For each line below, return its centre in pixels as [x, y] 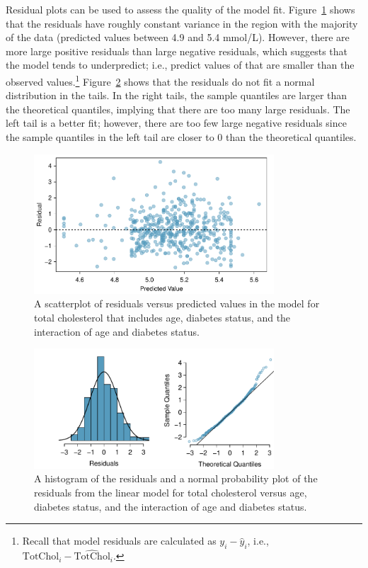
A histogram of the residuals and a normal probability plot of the [176, 478]
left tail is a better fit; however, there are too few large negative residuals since [176, 123]
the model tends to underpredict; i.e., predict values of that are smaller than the [180, 65]
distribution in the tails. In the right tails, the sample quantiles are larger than [177, 95]
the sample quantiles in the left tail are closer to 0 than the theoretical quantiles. [181, 137]
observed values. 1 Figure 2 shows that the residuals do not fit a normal [160, 80]
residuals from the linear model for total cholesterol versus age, [171, 492]
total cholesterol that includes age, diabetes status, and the [162, 318]
